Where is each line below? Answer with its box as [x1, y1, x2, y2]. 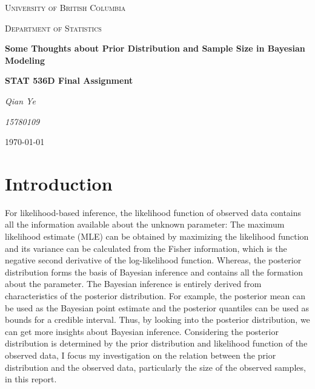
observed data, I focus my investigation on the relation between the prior [5, 349, 276, 361]
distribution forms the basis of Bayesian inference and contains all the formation [5, 265, 303, 278]
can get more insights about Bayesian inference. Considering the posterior [5, 325, 279, 337]
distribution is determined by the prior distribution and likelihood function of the [5, 337, 308, 350]
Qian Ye [5, 94, 36, 107]
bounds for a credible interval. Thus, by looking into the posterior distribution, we [5, 313, 310, 326]
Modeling [5, 53, 45, 66]
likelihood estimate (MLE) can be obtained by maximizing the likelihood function [5, 230, 309, 243]
